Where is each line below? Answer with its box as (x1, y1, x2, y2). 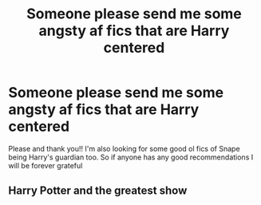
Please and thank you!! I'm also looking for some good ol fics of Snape (8, 144, 241, 153)
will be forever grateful (8, 160, 83, 170)
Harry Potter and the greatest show (8, 184, 188, 198)
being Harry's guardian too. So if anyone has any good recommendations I (8, 152, 254, 162)
